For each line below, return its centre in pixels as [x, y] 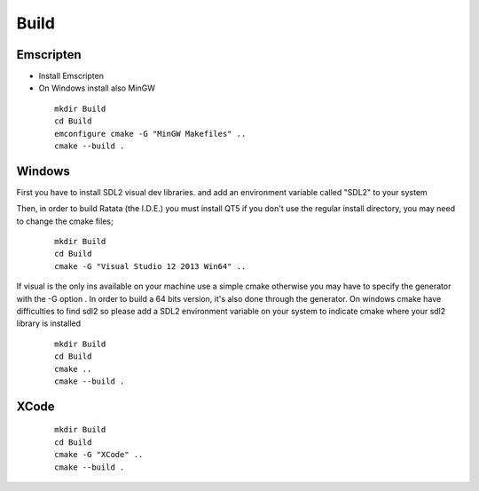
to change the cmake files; [65, 221]
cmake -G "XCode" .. [99, 455]
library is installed [49, 323]
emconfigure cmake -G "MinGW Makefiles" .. [150, 134]
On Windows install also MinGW [97, 88]
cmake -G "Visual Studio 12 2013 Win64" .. [150, 266]
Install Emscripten [71, 76]
